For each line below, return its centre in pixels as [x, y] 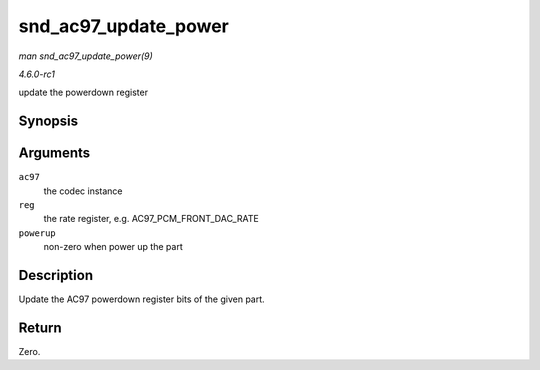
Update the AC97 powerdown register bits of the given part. [141, 299]
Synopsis [48, 121]
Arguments [54, 153]
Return [40, 327]
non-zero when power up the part [113, 247]
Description [56, 275]
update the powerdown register [83, 92]
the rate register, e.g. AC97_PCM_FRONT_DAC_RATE [151, 219]
